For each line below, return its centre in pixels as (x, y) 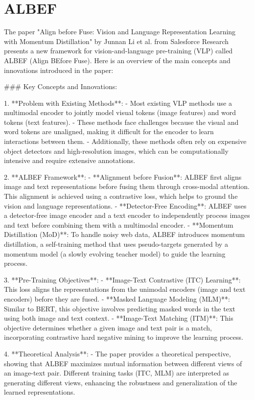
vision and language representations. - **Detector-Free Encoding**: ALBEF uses (125, 205)
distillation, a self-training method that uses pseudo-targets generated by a (116, 244)
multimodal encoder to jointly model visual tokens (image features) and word (120, 112)
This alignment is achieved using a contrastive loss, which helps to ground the (121, 196)
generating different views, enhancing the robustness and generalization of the (121, 382)
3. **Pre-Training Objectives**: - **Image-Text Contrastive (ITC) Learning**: (122, 279)
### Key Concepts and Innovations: (61, 86)
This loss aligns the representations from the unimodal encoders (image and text (125, 289)
